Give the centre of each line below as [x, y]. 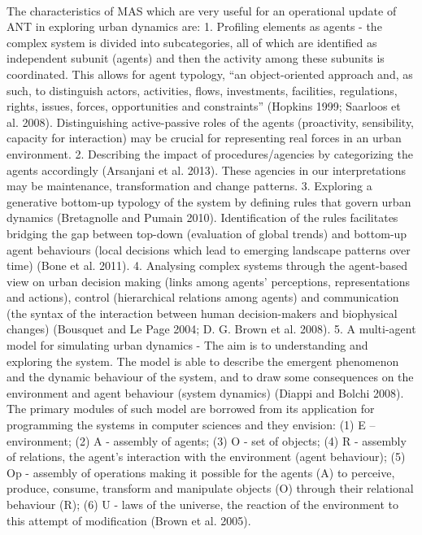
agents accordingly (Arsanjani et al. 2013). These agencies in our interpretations [206, 170]
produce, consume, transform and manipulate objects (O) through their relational [210, 488]
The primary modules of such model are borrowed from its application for [191, 409]
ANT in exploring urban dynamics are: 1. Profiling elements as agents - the [194, 26]
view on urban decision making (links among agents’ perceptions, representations [209, 281]
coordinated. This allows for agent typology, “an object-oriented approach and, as [210, 74]
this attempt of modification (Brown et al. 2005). [129, 520]
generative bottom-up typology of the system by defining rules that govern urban [209, 201]
